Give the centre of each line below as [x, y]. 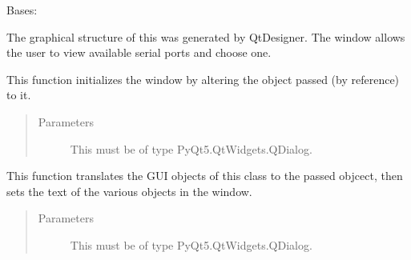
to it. [19, 95]
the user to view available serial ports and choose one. [139, 52]
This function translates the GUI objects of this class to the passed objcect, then [205, 176]
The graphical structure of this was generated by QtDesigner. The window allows [206, 36]
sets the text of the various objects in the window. [129, 191]
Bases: [22, 10]
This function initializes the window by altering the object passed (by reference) [203, 79]
